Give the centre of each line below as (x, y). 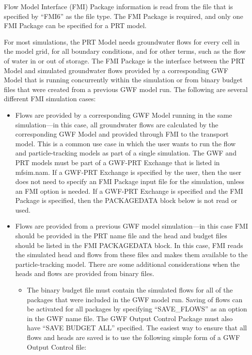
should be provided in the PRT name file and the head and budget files (121, 236)
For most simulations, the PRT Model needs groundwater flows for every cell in (122, 41)
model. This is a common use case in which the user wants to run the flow (126, 143)
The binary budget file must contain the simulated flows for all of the (130, 290)
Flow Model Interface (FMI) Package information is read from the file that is (118, 6)
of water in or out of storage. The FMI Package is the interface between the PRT (125, 60)
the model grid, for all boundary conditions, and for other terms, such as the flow (125, 51)
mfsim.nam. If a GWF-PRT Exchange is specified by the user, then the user (128, 172)
